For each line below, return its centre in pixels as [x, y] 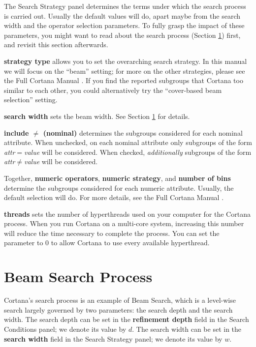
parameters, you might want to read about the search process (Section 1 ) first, [122, 35]
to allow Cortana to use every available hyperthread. [130, 243]
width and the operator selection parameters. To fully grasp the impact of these [124, 25]
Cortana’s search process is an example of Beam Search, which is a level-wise [120, 300]
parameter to [24, 243]
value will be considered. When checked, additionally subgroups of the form [138, 152]
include [16, 132]
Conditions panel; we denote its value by [65, 329]
